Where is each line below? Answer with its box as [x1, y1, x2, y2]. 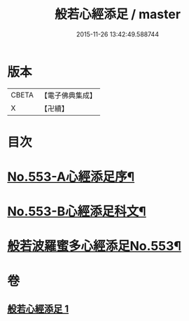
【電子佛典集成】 [40, 90, 97, 100]
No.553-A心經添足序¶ [7, 169, 135, 185]
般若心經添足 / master [55, 6, 181, 22]
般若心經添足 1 [7, 303, 69, 315]
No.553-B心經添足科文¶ [7, 204, 146, 219]
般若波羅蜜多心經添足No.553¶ [7, 238, 182, 254]
